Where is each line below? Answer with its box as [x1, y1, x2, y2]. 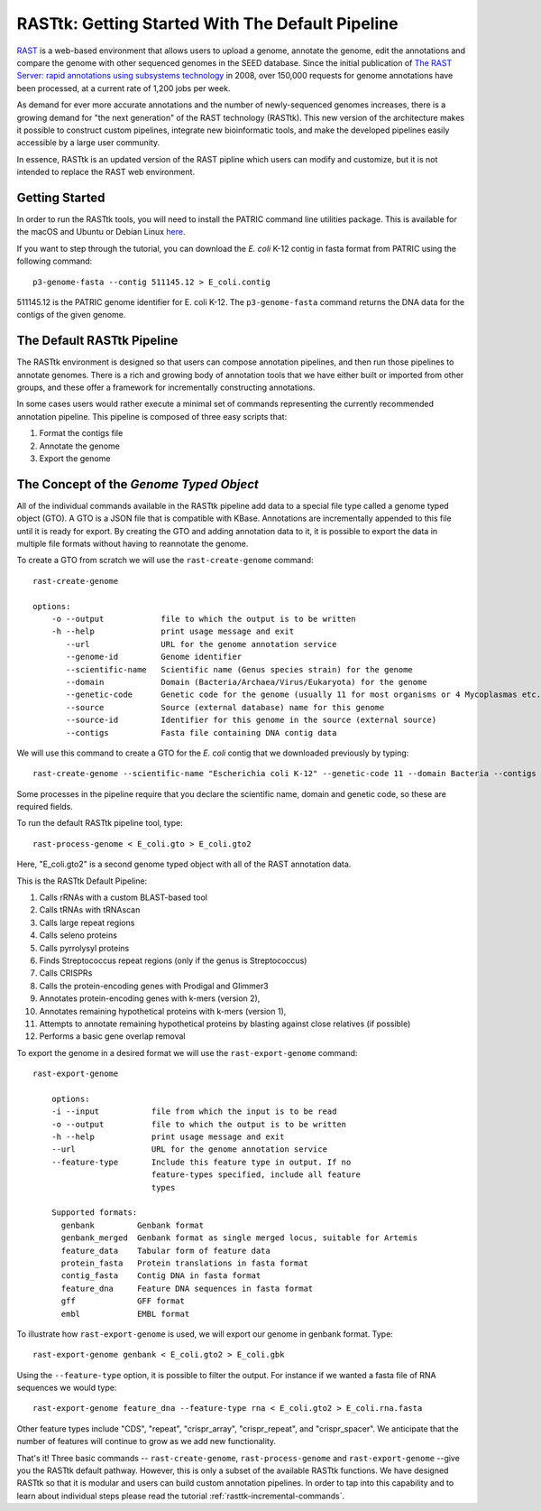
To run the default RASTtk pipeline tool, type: [16, 818, 184, 829]
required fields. [16, 802, 74, 812]
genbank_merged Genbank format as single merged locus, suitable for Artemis [60, 1233, 418, 1243]
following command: [16, 255, 93, 266]
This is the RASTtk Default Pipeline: [16, 876, 148, 886]
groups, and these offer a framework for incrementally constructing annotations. [16, 382, 316, 393]
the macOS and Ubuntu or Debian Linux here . [16, 227, 186, 237]
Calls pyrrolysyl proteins [39, 942, 130, 953]
